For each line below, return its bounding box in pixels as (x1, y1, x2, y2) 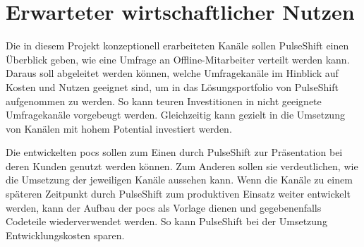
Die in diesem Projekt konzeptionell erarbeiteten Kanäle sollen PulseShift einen (6, 38, 349, 53)
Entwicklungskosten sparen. (6, 227, 125, 242)
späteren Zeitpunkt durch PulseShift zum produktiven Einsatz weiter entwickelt (6, 186, 351, 201)
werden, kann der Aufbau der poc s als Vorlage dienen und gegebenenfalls (6, 200, 322, 215)
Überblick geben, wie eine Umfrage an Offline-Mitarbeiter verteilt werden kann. (6, 52, 350, 66)
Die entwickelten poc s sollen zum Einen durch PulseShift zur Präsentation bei (6, 145, 343, 159)
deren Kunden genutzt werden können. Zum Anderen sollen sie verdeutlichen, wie (6, 158, 358, 173)
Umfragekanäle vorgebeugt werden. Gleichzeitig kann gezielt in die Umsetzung (6, 107, 345, 122)
